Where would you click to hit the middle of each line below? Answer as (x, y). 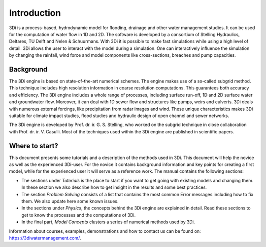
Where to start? (34, 146)
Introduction (35, 13)
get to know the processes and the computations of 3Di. (79, 215)
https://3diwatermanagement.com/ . (45, 238)
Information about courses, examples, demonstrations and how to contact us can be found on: (105, 231)
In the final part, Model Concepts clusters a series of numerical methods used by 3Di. (108, 222)
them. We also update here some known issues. (70, 201)
